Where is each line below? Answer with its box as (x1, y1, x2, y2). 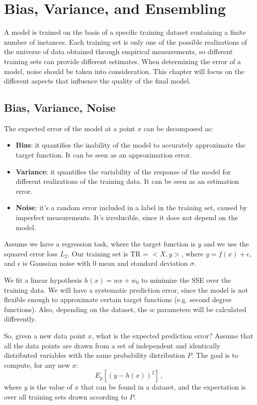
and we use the (203, 239, 249, 249)
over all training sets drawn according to (4, 391, 127, 402)
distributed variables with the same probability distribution (4, 350, 185, 360)
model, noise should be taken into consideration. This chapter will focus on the (4, 66, 245, 76)
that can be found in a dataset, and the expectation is (81, 382, 246, 392)
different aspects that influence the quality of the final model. (4, 76, 191, 86)
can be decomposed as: (144, 123, 213, 133)
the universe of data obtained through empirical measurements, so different (4, 46, 233, 57)
